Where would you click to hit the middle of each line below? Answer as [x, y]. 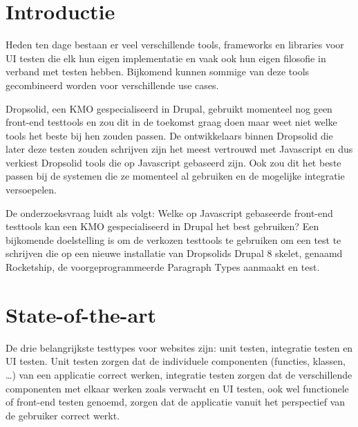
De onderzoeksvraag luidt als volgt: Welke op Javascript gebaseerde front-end [169, 212]
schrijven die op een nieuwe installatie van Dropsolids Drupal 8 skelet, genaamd [174, 253]
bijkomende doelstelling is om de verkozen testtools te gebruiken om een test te [173, 239]
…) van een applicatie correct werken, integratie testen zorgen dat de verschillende [179, 374]
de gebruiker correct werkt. [63, 415]
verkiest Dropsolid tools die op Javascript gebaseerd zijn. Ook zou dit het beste [173, 162]
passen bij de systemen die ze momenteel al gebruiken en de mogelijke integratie [175, 176]
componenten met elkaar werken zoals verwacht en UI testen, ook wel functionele [177, 388]
